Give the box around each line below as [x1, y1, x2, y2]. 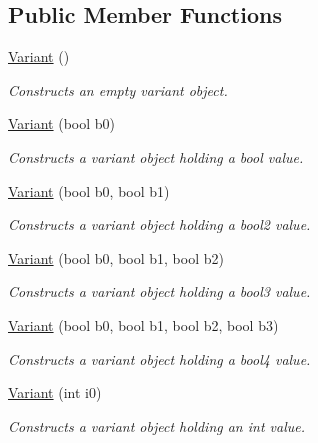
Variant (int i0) [8, 382, 102, 403]
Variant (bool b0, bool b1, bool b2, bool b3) [8, 314, 279, 335]
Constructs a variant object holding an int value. [8, 415, 305, 436]
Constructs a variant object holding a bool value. [8, 146, 304, 167]
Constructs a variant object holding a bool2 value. [8, 214, 311, 235]
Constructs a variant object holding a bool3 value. [8, 281, 311, 302]
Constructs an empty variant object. [8, 79, 228, 100]
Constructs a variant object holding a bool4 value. [8, 348, 311, 369]
